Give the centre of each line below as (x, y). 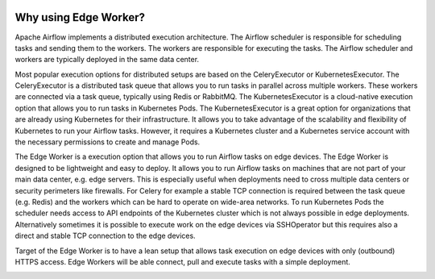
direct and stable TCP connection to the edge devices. (106, 236)
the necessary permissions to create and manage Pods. (108, 142)
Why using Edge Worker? (80, 17)
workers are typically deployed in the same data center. (107, 60)
